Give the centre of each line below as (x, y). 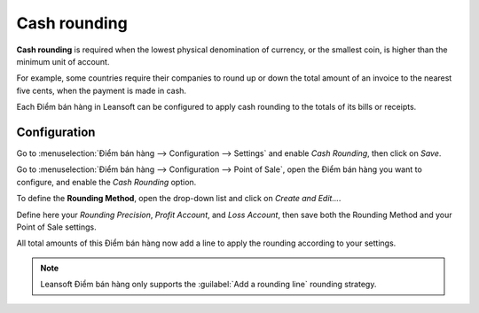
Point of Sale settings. (56, 227)
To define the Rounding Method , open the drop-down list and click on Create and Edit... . (179, 199)
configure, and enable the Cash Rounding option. (106, 182)
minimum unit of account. (63, 61)
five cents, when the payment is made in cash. (101, 90)
